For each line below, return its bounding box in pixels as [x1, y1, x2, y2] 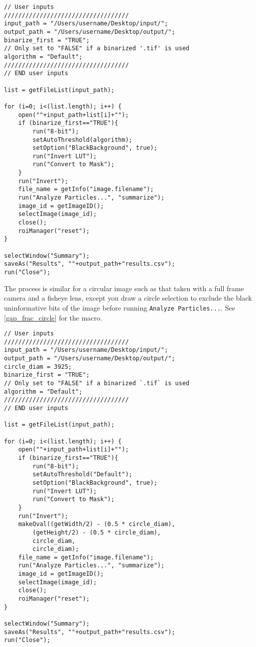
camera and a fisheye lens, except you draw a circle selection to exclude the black [4, 293, 252, 303]
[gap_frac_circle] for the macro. [4, 312, 102, 323]
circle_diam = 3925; [4, 363, 72, 370]
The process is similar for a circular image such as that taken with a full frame [4, 283, 244, 293]
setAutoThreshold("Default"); [32, 471, 132, 478]
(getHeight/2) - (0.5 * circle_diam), [32, 529, 161, 536]
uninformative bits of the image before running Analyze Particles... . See [4, 302, 235, 313]
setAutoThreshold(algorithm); [32, 136, 132, 143]
